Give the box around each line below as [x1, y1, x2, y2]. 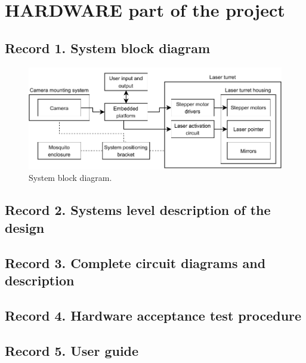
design [5, 218, 45, 236]
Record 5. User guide [5, 341, 139, 359]
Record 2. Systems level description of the [5, 201, 271, 219]
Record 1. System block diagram [5, 38, 210, 57]
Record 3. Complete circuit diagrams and [5, 253, 266, 272]
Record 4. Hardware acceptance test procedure [5, 306, 302, 324]
